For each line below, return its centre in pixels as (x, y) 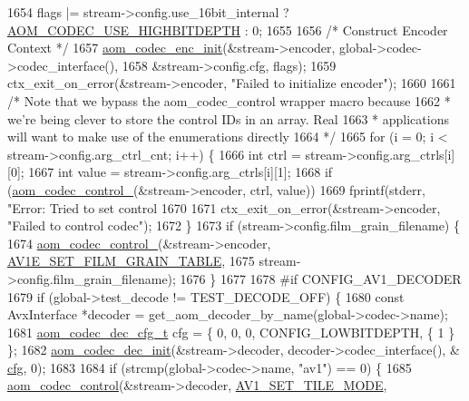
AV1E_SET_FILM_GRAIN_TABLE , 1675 (131, 261)
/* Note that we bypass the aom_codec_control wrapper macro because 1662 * (229, 100)
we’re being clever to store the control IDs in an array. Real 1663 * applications (228, 118)
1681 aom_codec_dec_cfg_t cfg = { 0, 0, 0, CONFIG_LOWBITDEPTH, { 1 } (231, 332)
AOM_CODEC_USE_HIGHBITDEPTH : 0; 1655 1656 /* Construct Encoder (228, 29)
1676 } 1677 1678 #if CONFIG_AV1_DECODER (321, 278)
